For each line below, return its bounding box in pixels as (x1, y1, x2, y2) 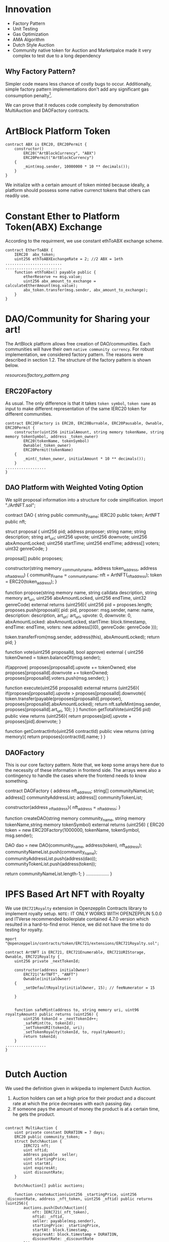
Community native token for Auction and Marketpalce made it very (12, 47, 152, 53)
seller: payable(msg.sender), (32, 1218, 96, 1224)
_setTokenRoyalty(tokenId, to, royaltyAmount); (23, 1029, 125, 1034)
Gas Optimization (12, 31, 49, 37)
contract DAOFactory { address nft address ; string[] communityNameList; (5, 788, 154, 795)
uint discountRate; (23, 1170, 65, 1175)
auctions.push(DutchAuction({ (23, 1205, 87, 1210)
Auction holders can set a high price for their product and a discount (12, 1095, 156, 1101)
